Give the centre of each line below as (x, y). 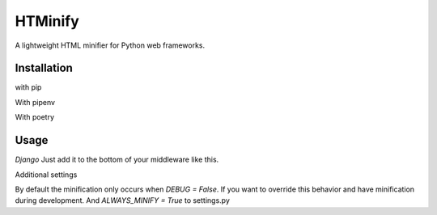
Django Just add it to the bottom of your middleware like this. (117, 160)
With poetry (35, 117)
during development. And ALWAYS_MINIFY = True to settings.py (123, 200)
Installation (44, 68)
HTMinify (47, 21)
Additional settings (46, 175)
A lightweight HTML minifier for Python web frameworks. (110, 45)
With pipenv (35, 102)
